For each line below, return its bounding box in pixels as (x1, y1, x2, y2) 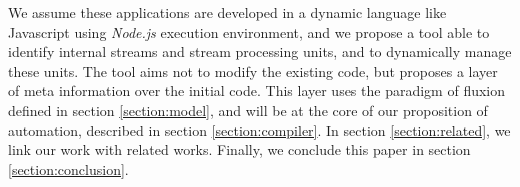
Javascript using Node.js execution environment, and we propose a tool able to (8, 21, 490, 42)
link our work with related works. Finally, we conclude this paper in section (8, 139, 471, 160)
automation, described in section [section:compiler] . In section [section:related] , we (8, 119, 511, 140)
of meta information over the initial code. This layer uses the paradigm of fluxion (8, 80, 506, 101)
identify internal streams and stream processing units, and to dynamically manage (8, 41, 512, 62)
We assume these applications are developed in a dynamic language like (8, 2, 447, 22)
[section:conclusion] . (8, 158, 129, 179)
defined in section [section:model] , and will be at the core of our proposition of (8, 99, 488, 120)
